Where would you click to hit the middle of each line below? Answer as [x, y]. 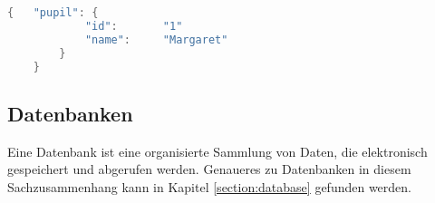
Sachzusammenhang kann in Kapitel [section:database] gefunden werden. [209, 186]
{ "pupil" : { [53, 13]
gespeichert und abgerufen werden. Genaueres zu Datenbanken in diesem [209, 169]
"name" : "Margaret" [156, 39]
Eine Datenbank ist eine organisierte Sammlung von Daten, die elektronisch [217, 151]
